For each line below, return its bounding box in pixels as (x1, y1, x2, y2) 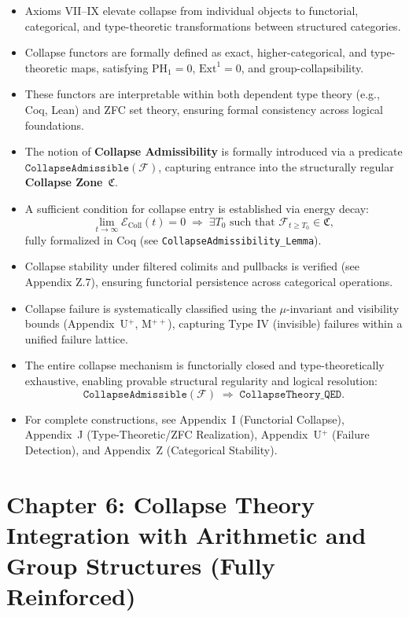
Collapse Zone (24, 174, 103, 190)
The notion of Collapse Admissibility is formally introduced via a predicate (24, 143, 403, 160)
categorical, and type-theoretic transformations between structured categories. (24, 17, 401, 34)
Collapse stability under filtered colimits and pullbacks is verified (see (24, 258, 360, 274)
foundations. (24, 116, 84, 133)
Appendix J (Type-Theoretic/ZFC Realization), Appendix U (24, 426, 322, 443)
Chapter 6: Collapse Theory (6, 487, 315, 520)
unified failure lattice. (24, 330, 128, 347)
